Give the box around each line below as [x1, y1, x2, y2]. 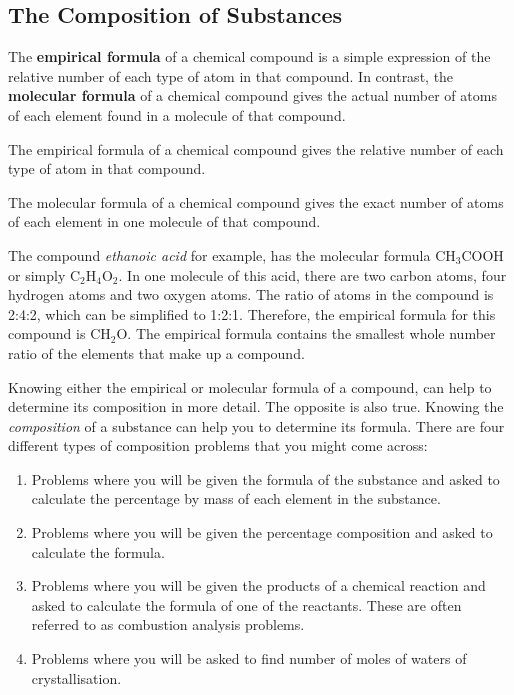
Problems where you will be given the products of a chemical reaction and [31, 575, 486, 596]
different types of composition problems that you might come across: [8, 435, 428, 456]
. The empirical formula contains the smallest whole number [127, 323, 496, 344]
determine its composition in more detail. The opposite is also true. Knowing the [8, 396, 504, 417]
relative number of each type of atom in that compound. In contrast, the [8, 65, 454, 86]
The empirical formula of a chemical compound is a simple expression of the [8, 46, 491, 67]
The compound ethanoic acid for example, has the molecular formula [8, 244, 431, 265]
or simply [8, 264, 66, 285]
